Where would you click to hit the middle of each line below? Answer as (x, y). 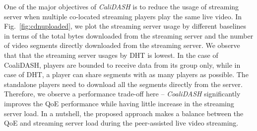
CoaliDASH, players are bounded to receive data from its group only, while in (122, 65)
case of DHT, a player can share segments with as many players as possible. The (126, 74)
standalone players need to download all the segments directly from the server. (123, 84)
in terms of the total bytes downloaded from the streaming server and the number (129, 35)
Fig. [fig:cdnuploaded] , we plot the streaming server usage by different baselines (125, 26)
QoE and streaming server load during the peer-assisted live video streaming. (121, 123)
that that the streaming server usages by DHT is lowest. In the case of (111, 55)
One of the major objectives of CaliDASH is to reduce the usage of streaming (122, 6)
